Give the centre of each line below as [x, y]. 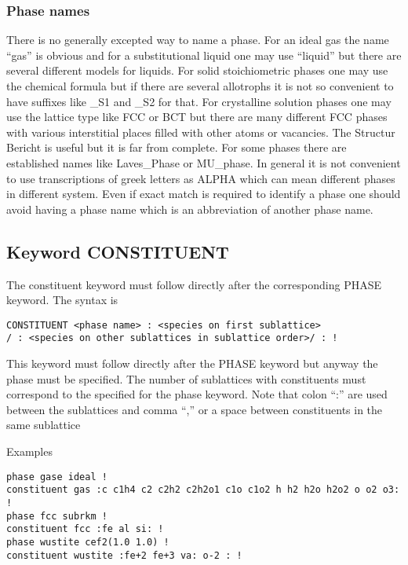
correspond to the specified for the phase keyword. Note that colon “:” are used [197, 394]
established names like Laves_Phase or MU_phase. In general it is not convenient [204, 162]
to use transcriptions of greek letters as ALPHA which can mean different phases [201, 178]
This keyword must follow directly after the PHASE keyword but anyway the [192, 363]
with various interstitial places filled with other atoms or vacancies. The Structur [201, 132]
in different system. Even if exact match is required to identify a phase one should [204, 194]
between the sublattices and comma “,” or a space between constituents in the [195, 409]
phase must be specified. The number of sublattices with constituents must [186, 378]
